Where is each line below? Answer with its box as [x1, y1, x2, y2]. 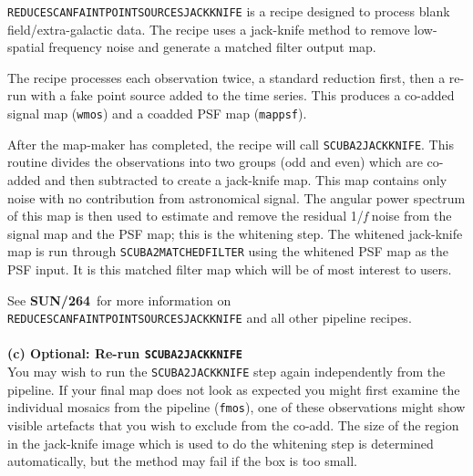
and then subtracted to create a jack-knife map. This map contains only [45, 170, 447, 189]
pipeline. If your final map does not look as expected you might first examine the [7, 379, 460, 398]
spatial [7, 37, 45, 57]
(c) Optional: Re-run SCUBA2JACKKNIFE [7, 344, 243, 363]
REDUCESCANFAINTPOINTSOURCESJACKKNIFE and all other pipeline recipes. [7, 308, 412, 327]
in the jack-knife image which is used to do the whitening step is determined [7, 433, 434, 452]
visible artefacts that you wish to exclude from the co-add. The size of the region [7, 415, 459, 434]
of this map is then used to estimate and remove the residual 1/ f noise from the [7, 206, 452, 225]
